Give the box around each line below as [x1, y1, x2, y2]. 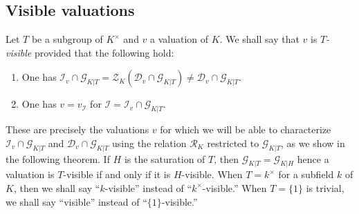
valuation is [6, 167, 55, 182]
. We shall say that [219, 32, 300, 46]
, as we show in [281, 135, 345, 150]
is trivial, [306, 180, 344, 195]
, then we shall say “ [13, 180, 100, 195]
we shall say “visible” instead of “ [6, 194, 147, 208]
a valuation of [150, 32, 209, 46]
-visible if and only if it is [63, 167, 171, 182]
